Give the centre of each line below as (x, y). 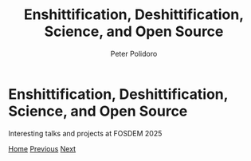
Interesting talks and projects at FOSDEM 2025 (85, 133)
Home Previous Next (42, 148)
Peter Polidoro (134, 53)
